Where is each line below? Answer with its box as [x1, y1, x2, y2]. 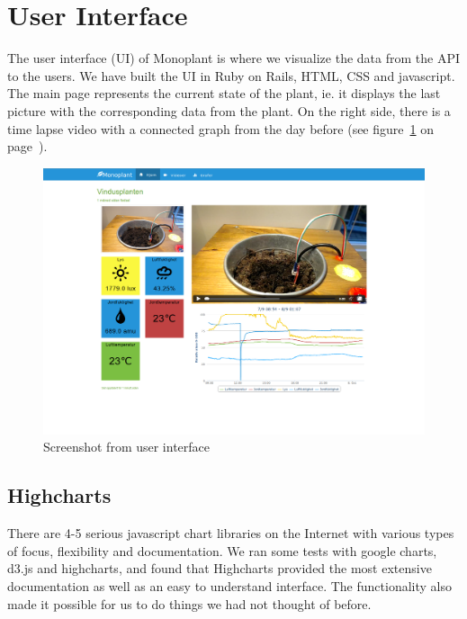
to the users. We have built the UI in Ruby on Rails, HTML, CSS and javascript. [7, 66, 455, 85]
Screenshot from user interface [43, 437, 211, 456]
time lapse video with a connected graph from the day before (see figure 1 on [7, 119, 434, 138]
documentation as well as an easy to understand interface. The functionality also [7, 576, 452, 595]
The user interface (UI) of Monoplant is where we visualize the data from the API [7, 49, 460, 67]
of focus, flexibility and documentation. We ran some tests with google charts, [7, 541, 437, 560]
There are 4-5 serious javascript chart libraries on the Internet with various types [7, 524, 454, 543]
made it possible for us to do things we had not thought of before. [7, 594, 372, 613]
